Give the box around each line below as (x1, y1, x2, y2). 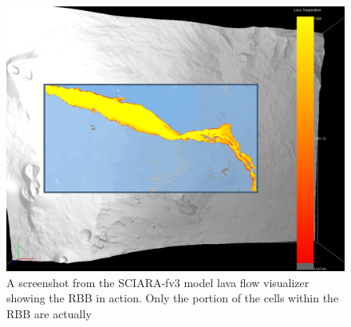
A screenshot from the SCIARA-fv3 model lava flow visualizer (6, 274, 310, 290)
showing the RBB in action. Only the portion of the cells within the (6, 290, 339, 306)
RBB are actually (6, 305, 92, 321)
